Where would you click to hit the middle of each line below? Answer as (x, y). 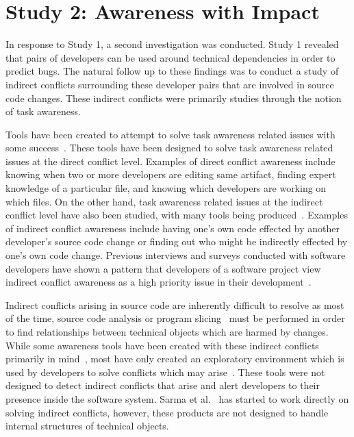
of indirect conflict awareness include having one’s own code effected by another (173, 228)
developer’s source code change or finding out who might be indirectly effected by (177, 241)
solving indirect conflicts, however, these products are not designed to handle (167, 412)
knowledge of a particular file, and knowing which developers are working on (166, 188)
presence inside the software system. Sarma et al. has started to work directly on (177, 398)
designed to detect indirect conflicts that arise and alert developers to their (163, 385)
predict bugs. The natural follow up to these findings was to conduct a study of (172, 71)
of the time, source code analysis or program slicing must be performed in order (175, 318)
